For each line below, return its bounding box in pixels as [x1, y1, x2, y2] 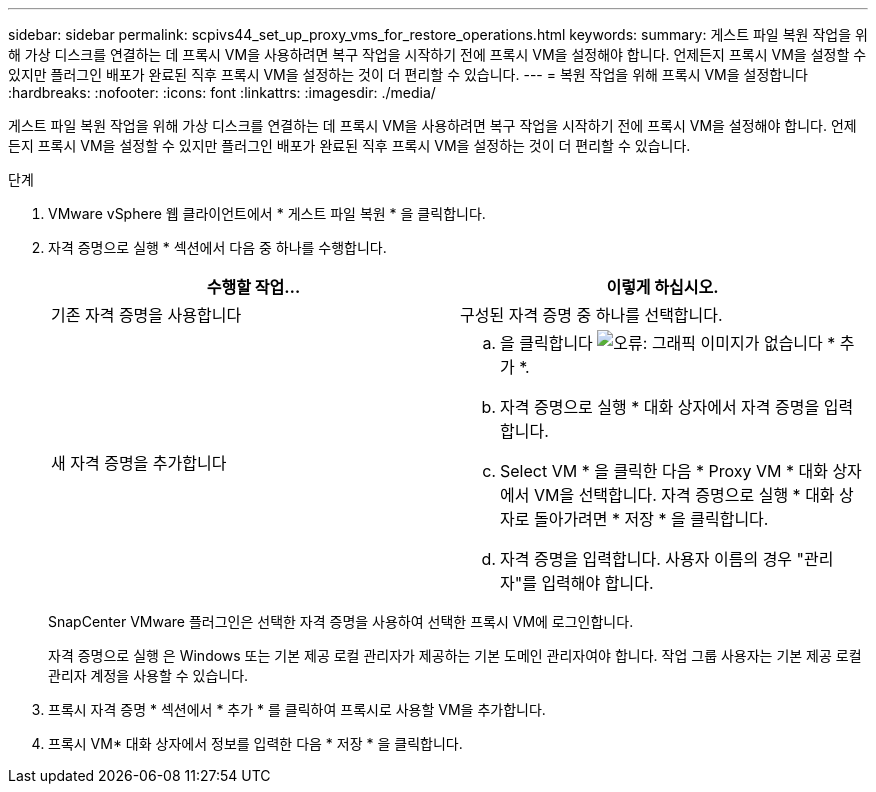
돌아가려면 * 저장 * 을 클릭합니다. [533, 509, 769, 529]
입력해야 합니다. [541, 573, 654, 593]
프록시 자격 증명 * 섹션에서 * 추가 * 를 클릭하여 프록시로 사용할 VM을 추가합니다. [48, 701, 546, 718]
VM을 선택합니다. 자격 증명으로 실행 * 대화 [533, 485, 835, 505]
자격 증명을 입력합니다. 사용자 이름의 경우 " [500, 549, 805, 569]
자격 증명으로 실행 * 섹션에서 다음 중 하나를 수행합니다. [48, 239, 387, 256]
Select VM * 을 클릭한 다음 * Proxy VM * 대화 [500, 461, 828, 481]
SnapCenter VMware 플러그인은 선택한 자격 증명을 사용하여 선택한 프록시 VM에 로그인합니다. [48, 613, 634, 630]
